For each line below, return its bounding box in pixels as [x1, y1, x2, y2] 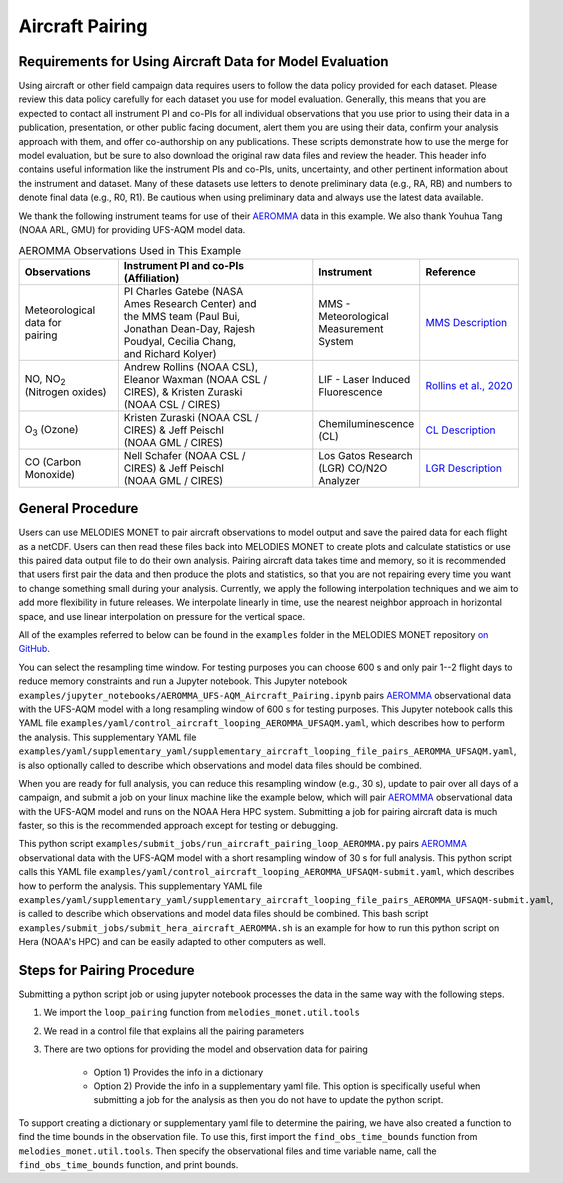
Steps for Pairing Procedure [18, 962, 195, 979]
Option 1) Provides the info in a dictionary [93, 1066, 264, 1078]
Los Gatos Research [318, 448, 414, 462]
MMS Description [425, 315, 508, 329]
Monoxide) [24, 467, 75, 481]
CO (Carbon [24, 455, 82, 469]
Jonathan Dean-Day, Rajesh [123, 321, 255, 335]
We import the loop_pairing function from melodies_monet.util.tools [43, 1006, 360, 1019]
